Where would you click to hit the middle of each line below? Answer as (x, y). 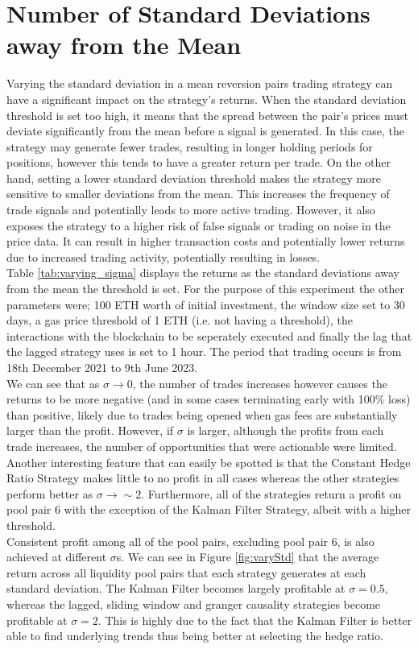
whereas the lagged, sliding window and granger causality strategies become (194, 604)
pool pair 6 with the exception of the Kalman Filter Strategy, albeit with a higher (209, 509)
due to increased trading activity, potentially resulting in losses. (163, 256)
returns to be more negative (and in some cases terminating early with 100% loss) (209, 399)
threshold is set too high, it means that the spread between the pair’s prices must (207, 115)
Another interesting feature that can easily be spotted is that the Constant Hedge (209, 462)
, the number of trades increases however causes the (260, 383)
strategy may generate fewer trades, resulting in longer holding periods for (190, 146)
